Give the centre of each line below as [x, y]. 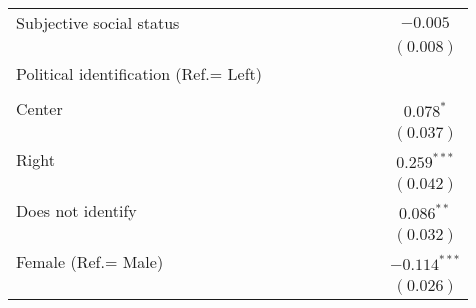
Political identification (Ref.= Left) [139, 73]
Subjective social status [98, 22]
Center [39, 108]
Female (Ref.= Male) [90, 261]
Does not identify [76, 210]
